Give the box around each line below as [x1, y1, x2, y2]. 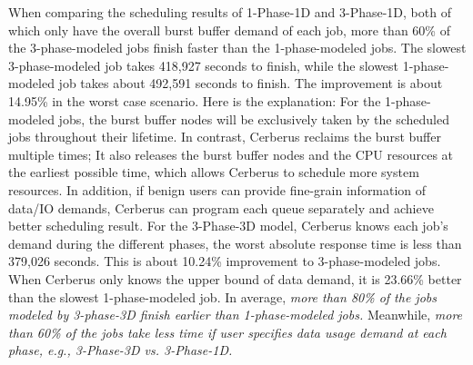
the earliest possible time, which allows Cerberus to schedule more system [8, 163, 419, 182]
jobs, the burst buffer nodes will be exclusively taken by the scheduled [58, 109, 450, 128]
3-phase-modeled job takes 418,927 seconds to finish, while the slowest [8, 55, 399, 74]
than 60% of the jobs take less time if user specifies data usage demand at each [8, 322, 447, 341]
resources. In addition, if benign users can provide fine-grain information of [8, 180, 427, 199]
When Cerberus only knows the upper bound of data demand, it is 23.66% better [8, 269, 462, 288]
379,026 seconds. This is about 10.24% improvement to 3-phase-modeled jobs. [8, 252, 441, 271]
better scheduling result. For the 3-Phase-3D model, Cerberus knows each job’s [8, 216, 448, 235]
